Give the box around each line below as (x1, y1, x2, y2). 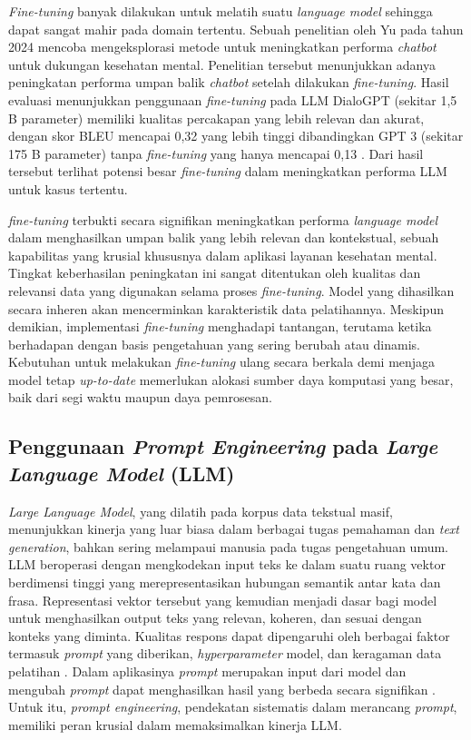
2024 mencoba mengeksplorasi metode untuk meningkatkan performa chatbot (8, 37, 437, 56)
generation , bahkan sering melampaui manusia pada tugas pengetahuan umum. (8, 537, 448, 556)
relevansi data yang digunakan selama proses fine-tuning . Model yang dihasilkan (8, 281, 455, 300)
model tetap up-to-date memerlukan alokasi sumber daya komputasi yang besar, (8, 370, 454, 389)
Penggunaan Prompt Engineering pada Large (8, 432, 438, 460)
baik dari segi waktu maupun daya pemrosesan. (8, 388, 272, 407)
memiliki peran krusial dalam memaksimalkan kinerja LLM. (8, 715, 342, 734)
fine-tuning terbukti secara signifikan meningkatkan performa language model (8, 210, 438, 229)
